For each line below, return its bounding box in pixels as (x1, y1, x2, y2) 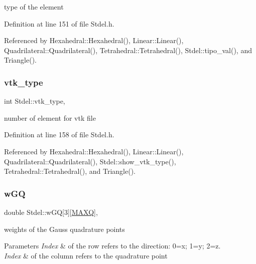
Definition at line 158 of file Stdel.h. (4, 129, 114, 140)
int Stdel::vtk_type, (4, 96, 65, 106)
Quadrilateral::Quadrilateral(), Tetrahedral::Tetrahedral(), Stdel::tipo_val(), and (4, 45, 252, 55)
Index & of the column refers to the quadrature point (4, 250, 168, 260)
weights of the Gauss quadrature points (4, 223, 125, 234)
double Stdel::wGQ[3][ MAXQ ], (4, 206, 98, 217)
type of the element (4, 2, 64, 12)
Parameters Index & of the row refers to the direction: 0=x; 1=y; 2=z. (4, 240, 221, 251)
